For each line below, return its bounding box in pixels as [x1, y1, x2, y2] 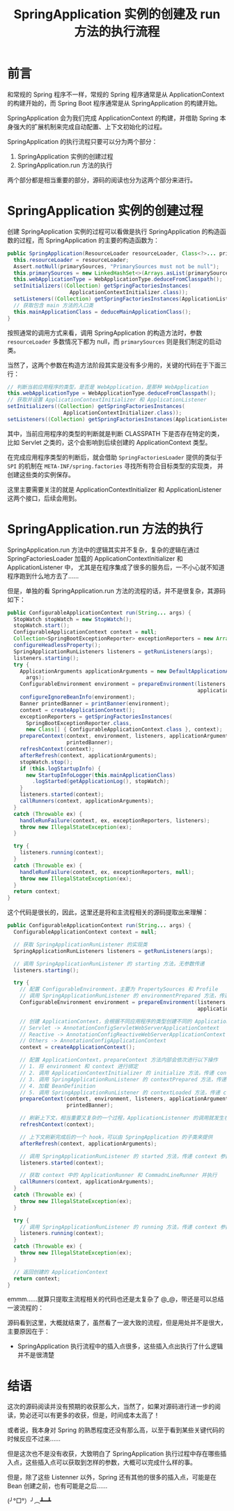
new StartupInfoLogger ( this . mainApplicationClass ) [25, 771, 176, 779]
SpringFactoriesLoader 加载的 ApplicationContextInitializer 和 [7, 554, 183, 562]
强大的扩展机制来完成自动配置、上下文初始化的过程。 [13, 122, 166, 131]
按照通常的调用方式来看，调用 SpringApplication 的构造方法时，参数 [7, 328, 203, 337]
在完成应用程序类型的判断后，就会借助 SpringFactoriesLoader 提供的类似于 [7, 453, 223, 461]
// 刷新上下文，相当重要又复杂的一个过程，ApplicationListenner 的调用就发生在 [19, 1115, 230, 1122]
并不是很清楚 [17, 1351, 54, 1359]
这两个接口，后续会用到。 [7, 494, 81, 502]
